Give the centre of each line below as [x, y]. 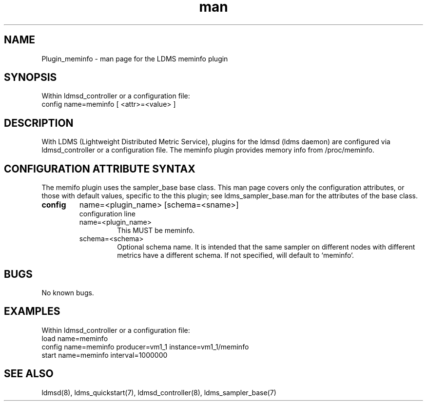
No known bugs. [68, 292]
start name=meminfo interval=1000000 [105, 355]
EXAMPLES [32, 311]
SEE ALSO [29, 374]
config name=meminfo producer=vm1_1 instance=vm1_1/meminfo [145, 347]
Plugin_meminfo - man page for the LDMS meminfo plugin [135, 58]
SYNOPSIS [30, 77]
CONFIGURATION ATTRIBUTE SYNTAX [100, 169]
